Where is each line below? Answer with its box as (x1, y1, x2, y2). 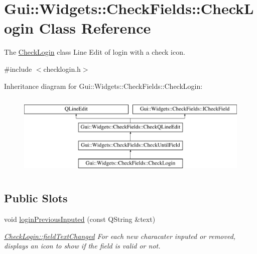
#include (4, 63, 32, 74)
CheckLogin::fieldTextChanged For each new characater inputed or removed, (4, 230, 236, 241)
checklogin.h (43, 63, 81, 74)
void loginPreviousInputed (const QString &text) (4, 214, 156, 224)
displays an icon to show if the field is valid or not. (4, 240, 161, 251)
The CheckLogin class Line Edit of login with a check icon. (4, 47, 185, 57)
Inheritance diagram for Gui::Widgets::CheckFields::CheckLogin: (4, 80, 203, 91)
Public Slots (4, 190, 68, 206)
